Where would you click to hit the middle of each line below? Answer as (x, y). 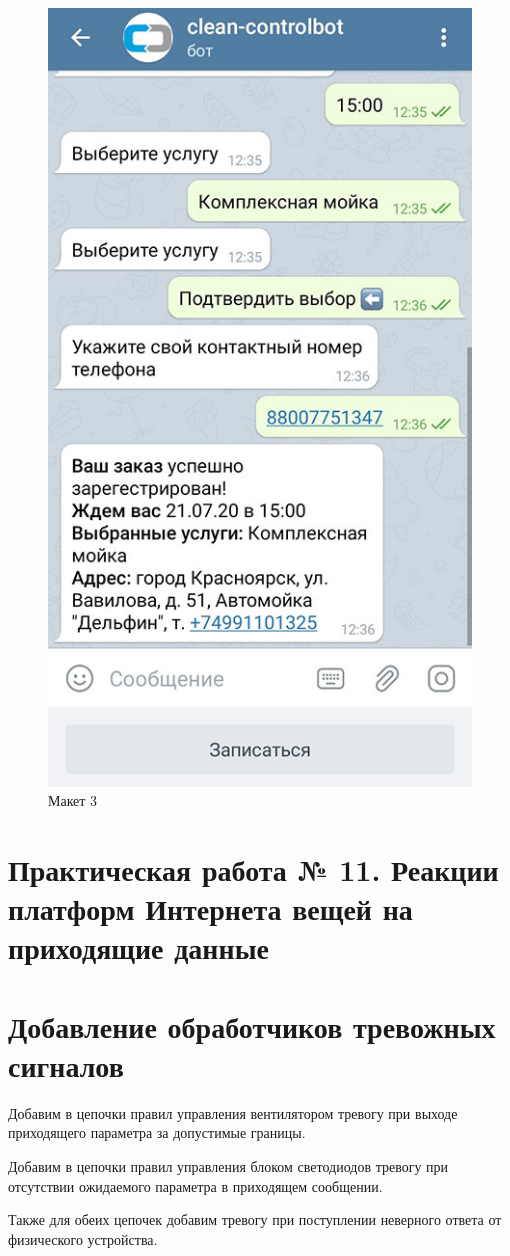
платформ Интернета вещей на (210, 908)
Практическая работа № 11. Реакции (253, 868)
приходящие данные (138, 947)
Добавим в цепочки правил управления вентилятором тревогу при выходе (233, 1112)
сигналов (66, 1064)
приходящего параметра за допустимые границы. (157, 1132)
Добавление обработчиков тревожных (252, 1025)
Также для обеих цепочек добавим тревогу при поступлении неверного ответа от (255, 1219)
